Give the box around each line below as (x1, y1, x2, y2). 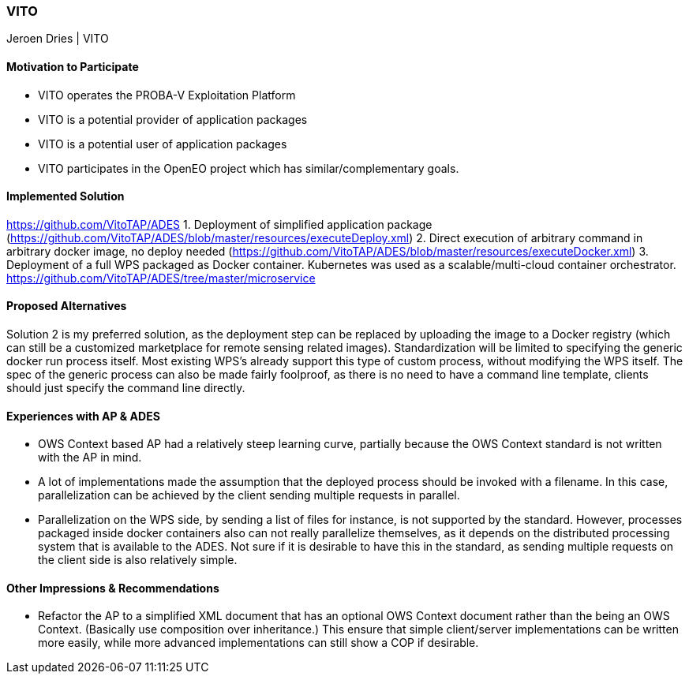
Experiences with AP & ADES (6, 409, 160, 423)
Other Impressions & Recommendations (6, 581, 219, 595)
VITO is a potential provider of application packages (38, 112, 308, 126)
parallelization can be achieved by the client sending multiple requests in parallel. (38, 488, 460, 503)
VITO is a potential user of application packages (38, 136, 287, 151)
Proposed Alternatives (6, 299, 127, 313)
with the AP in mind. (38, 450, 142, 465)
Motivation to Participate (6, 59, 139, 73)
